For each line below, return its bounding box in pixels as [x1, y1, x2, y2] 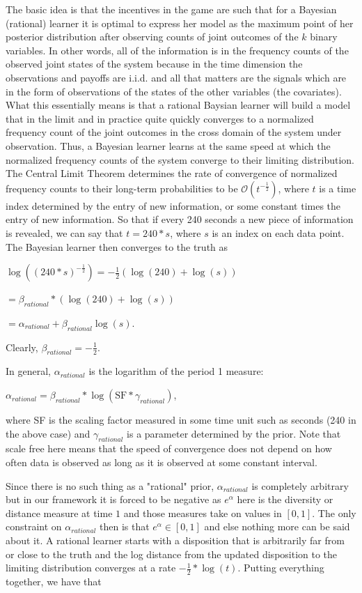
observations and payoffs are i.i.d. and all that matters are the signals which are [6, 70, 347, 84]
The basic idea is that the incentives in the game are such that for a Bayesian [6, 2, 337, 16]
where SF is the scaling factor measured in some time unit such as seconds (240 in [6, 413, 356, 427]
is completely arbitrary [251, 478, 349, 493]
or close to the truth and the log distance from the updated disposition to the [6, 546, 338, 561]
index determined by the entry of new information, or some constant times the [6, 198, 341, 213]
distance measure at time [6, 505, 113, 520]
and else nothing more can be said [204, 519, 350, 534]
